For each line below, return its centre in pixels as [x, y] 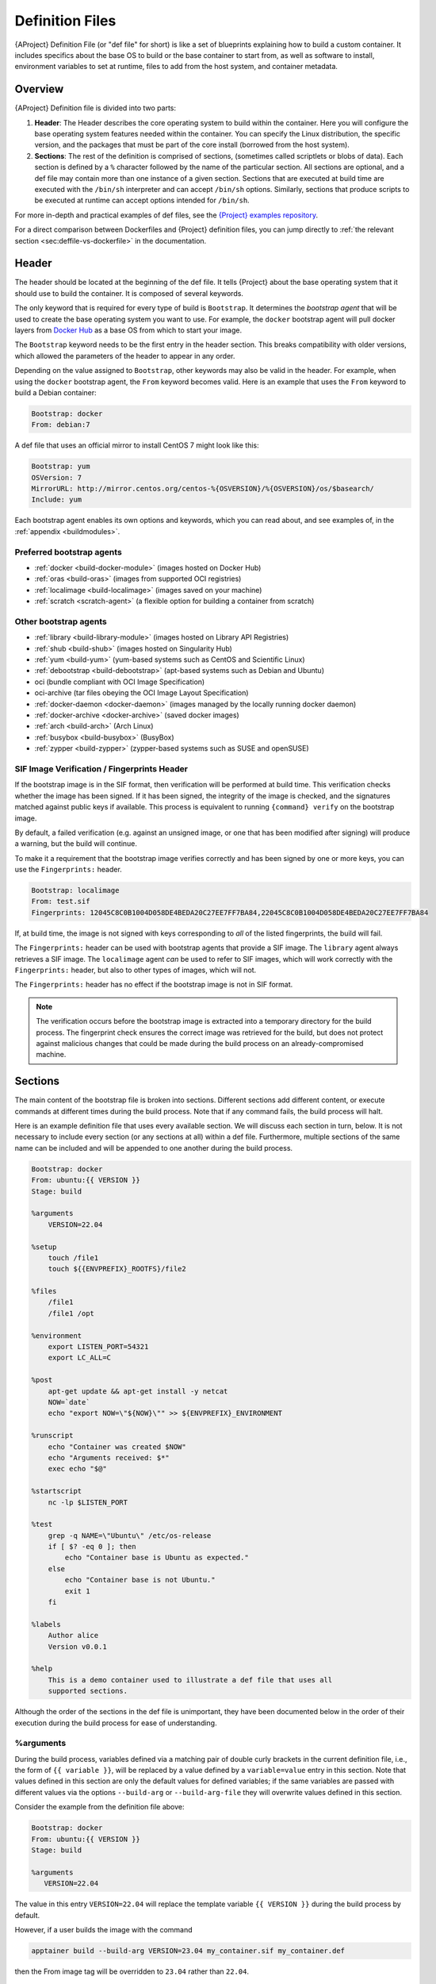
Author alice [73, 1636]
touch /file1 [73, 1257]
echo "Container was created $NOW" [117, 1447]
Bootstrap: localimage [75, 890]
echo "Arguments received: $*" [109, 1457]
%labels [46, 1624]
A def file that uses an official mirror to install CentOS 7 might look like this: [137, 445]
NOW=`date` [69, 1402]
